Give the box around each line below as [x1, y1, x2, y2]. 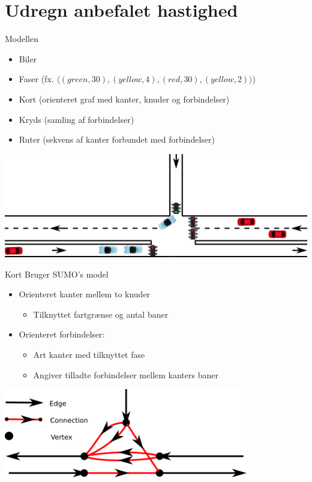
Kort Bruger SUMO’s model [5, 267, 109, 280]
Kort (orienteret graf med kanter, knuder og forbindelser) [19, 92, 230, 105]
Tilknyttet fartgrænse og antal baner [33, 308, 169, 320]
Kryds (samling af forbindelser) [19, 113, 134, 125]
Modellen [5, 32, 39, 45]
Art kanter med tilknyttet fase [33, 348, 145, 360]
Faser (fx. [19, 73, 54, 85]
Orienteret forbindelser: [19, 328, 105, 341]
